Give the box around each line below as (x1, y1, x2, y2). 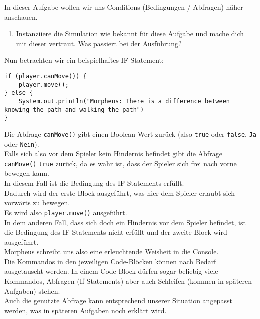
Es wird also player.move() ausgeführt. (4, 207, 127, 217)
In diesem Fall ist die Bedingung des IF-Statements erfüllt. (4, 178, 184, 188)
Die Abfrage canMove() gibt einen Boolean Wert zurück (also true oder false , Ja (4, 128, 256, 139)
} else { (4, 89, 33, 97)
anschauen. (4, 11, 38, 22)
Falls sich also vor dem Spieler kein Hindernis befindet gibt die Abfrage (4, 148, 222, 159)
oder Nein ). (4, 138, 39, 149)
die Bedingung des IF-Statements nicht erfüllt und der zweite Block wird (4, 227, 227, 237)
